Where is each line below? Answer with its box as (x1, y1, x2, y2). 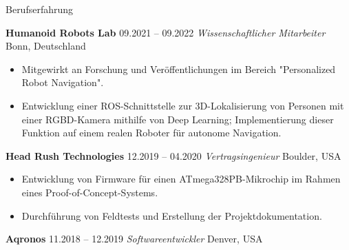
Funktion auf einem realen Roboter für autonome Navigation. (21, 125, 282, 140)
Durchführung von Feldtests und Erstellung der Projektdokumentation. (21, 208, 322, 222)
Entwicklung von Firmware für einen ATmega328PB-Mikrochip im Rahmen (21, 171, 341, 186)
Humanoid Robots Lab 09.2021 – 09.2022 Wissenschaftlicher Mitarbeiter (6, 25, 326, 39)
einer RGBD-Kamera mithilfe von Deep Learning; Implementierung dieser (21, 112, 334, 126)
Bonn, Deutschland (6, 39, 86, 53)
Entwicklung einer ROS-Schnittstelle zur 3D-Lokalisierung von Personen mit (21, 98, 344, 112)
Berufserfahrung (6, 2, 74, 16)
